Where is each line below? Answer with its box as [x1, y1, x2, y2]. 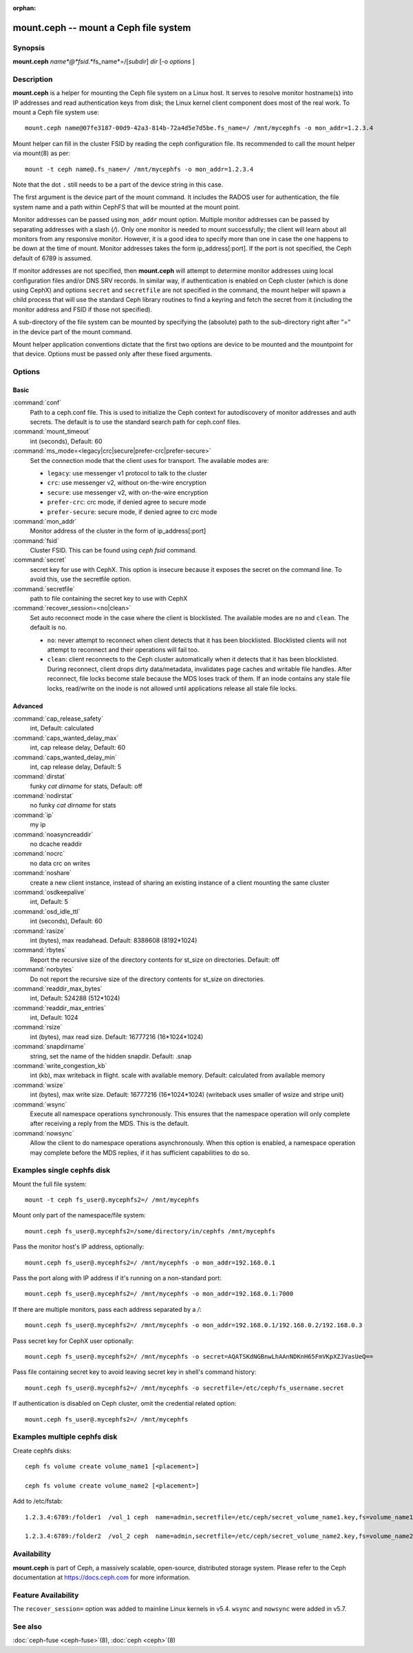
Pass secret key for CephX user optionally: [12, 1337, 134, 1345]
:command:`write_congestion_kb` [12, 1062, 107, 1070]
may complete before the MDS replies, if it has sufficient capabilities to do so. [30, 1148, 251, 1157]
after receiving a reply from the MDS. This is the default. [30, 1120, 189, 1128]
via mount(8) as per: [12, 149, 70, 158]
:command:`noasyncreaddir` [12, 830, 93, 839]
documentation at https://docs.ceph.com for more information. [12, 1573, 191, 1581]
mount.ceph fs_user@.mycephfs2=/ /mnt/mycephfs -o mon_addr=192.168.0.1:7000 [25, 1290, 294, 1298]
